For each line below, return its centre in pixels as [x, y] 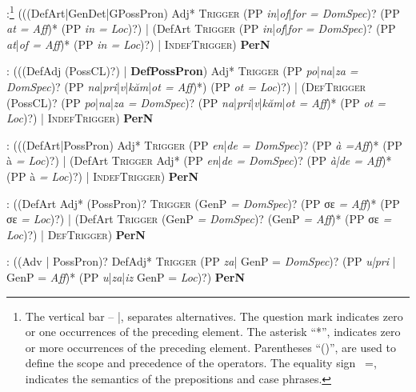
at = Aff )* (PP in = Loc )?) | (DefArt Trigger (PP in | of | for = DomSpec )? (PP [201, 28]
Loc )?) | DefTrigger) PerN [76, 234]
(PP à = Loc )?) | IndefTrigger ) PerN [103, 176]
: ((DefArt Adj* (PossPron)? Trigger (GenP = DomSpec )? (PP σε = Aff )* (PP [203, 203]
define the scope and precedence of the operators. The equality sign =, [201, 363]
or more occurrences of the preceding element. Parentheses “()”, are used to [210, 347]
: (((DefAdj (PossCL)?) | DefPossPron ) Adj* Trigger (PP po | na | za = [182, 71]
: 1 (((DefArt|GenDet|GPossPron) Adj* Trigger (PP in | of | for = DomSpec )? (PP [203, 12]
